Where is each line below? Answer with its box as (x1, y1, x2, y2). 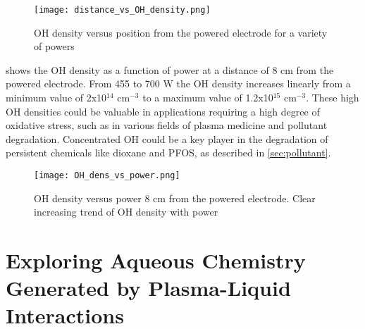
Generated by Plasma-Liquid (6, 273, 291, 302)
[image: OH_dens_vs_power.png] (34, 170, 180, 180)
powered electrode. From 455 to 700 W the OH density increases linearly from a (6, 76, 351, 91)
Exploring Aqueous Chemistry (6, 246, 306, 275)
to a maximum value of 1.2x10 (142, 90, 273, 105)
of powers (34, 39, 75, 54)
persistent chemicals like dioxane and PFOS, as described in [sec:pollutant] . (6, 145, 331, 160)
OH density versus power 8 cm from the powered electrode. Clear (34, 190, 316, 205)
